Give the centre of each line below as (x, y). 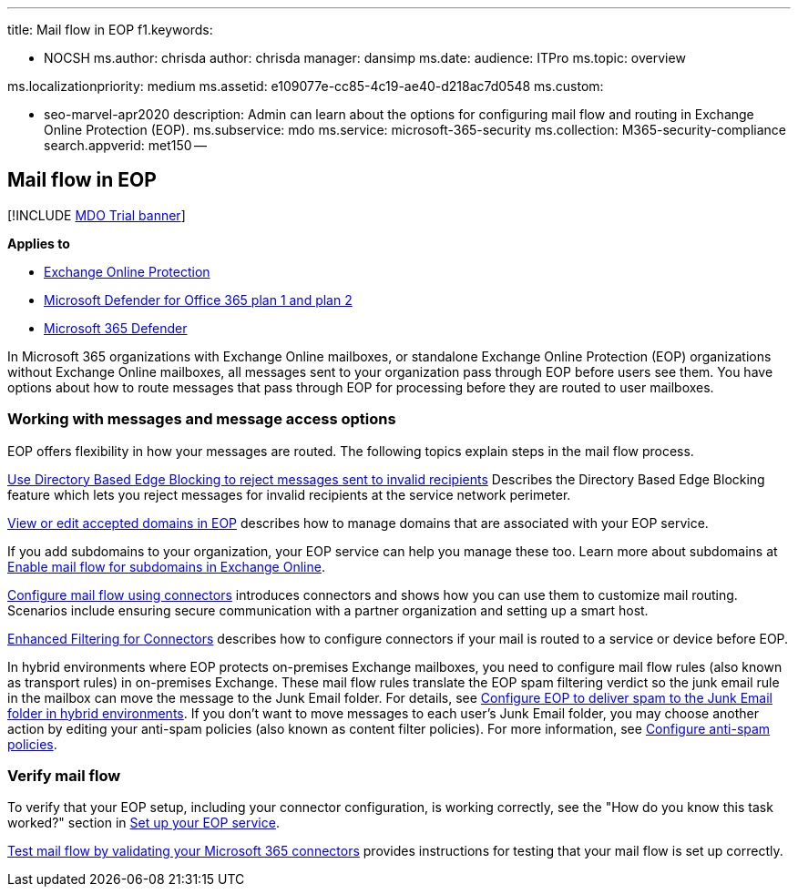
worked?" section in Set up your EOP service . (143, 823)
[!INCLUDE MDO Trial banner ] (97, 215)
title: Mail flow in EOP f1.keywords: (110, 30)
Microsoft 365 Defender (116, 328)
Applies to (39, 243)
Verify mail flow (64, 775)
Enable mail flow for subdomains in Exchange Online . (166, 566)
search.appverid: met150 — (126, 145)
